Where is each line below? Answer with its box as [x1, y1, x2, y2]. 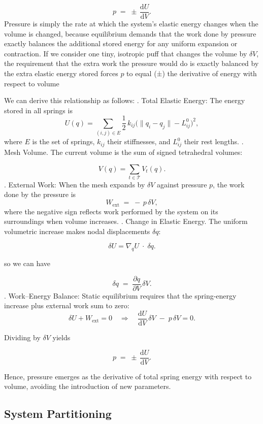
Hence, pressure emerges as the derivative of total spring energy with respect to [4, 371, 252, 381]
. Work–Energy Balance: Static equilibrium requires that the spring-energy [4, 290, 237, 301]
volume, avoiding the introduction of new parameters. [4, 381, 171, 392]
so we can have [4, 258, 51, 269]
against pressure [157, 179, 207, 189]
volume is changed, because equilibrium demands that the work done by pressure [4, 28, 256, 39]
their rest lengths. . [184, 136, 244, 147]
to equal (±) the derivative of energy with [126, 68, 257, 79]
